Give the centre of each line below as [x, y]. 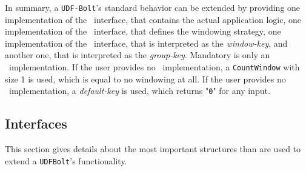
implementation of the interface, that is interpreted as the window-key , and [146, 43]
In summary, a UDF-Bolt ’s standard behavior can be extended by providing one [153, 7]
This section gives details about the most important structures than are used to [153, 149]
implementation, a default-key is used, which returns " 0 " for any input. [139, 91]
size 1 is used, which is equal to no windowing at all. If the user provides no [145, 79]
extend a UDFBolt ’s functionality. [66, 160]
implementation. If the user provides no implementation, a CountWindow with [154, 67]
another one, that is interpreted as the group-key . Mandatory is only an [138, 55]
